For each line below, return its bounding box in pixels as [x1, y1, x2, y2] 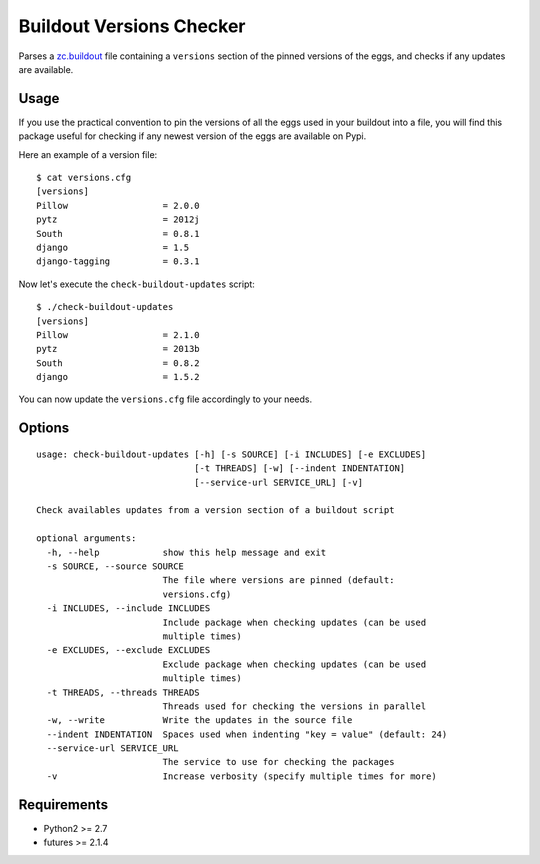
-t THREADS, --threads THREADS [46, 686, 200, 698]
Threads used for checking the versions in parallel [162, 700, 427, 712]
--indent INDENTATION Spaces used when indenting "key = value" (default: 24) [46, 728, 448, 740]
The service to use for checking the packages [162, 756, 395, 768]
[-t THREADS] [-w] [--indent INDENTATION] [193, 463, 406, 474]
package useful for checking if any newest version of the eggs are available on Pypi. [18, 130, 367, 142]
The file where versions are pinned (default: [162, 575, 395, 586]
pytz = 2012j [36, 214, 200, 225]
